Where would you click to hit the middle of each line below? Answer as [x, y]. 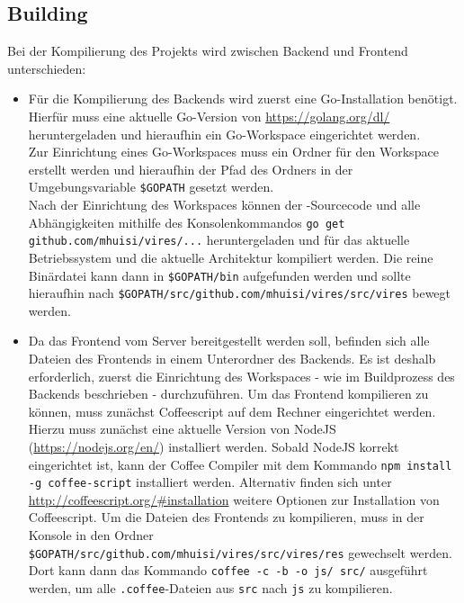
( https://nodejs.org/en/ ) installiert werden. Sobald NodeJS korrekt [214, 446]
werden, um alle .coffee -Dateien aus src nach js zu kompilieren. [210, 587]
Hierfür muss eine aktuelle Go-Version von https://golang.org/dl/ [209, 116]
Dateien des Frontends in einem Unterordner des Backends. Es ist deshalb [232, 359]
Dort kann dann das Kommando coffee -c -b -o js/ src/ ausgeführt [228, 570]
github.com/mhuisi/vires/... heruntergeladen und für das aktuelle [219, 240]
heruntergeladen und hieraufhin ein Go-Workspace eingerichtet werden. [224, 134]
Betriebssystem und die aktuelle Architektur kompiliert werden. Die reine [231, 257]
